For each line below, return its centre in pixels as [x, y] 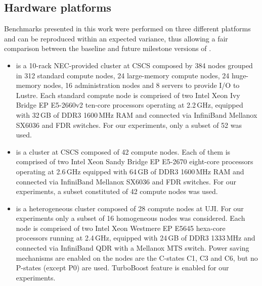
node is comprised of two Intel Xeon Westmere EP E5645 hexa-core [121, 228]
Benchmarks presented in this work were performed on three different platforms [127, 29]
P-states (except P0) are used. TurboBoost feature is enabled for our [122, 268]
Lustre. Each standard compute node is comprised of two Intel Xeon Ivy [128, 95]
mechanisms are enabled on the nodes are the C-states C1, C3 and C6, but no [137, 257]
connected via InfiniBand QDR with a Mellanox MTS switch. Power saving [133, 248]
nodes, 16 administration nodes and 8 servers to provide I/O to [141, 85]
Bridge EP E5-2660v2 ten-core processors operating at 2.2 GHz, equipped [129, 105]
